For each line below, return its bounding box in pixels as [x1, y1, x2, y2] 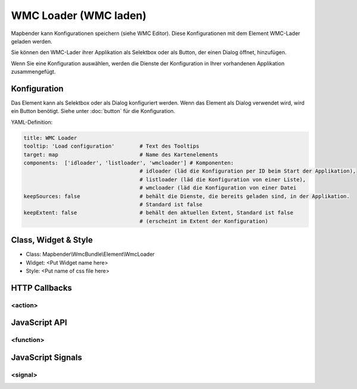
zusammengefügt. [11, 68, 56, 76]
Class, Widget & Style [11, 235, 93, 245]
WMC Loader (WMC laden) [11, 9, 147, 22]
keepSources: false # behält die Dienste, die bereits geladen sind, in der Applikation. [23, 193, 350, 199]
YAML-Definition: [11, 118, 53, 126]
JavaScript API [11, 318, 68, 328]
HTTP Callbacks [11, 283, 73, 293]
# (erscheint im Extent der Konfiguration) [139, 218, 269, 224]
